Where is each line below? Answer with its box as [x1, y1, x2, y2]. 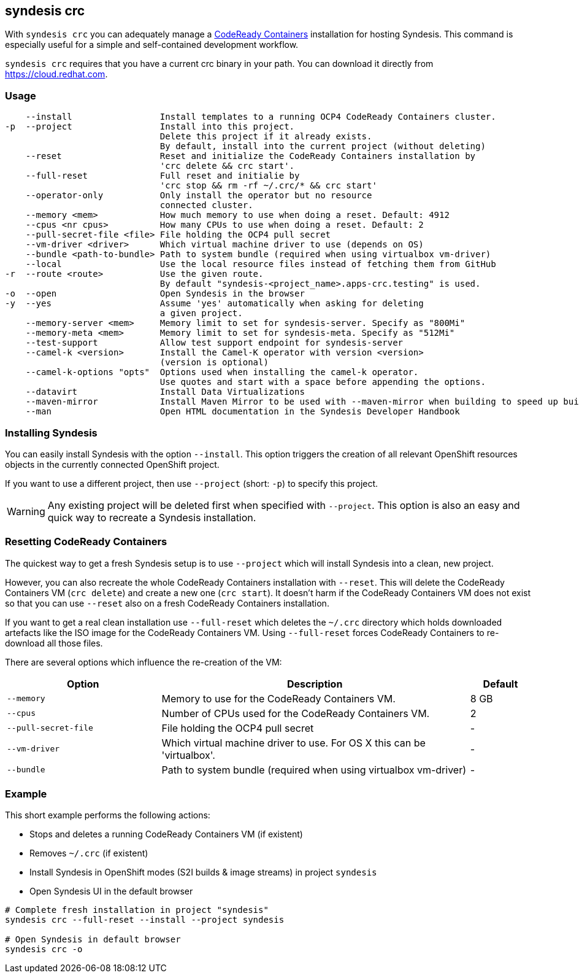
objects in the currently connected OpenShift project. [5, 459, 220, 470]
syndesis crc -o [5, 944, 83, 955]
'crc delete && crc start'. [159, 161, 295, 171]
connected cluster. [159, 200, 253, 211]
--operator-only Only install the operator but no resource [25, 190, 372, 201]
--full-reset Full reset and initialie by [25, 171, 300, 181]
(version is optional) [159, 357, 269, 368]
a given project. [159, 308, 243, 319]
